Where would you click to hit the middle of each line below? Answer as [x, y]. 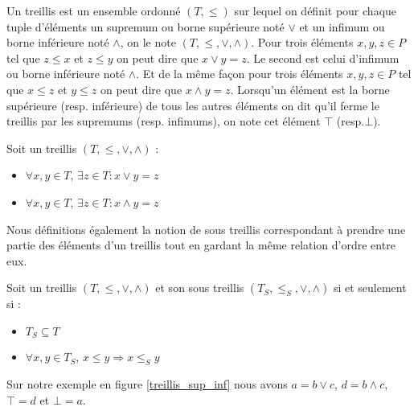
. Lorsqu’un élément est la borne [310, 89]
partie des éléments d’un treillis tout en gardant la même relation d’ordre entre [201, 245]
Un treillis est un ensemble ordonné [94, 10]
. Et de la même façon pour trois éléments [240, 74]
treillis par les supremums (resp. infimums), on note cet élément [164, 121]
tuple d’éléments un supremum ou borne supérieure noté [145, 26]
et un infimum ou [342, 26]
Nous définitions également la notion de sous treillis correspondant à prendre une [206, 229]
